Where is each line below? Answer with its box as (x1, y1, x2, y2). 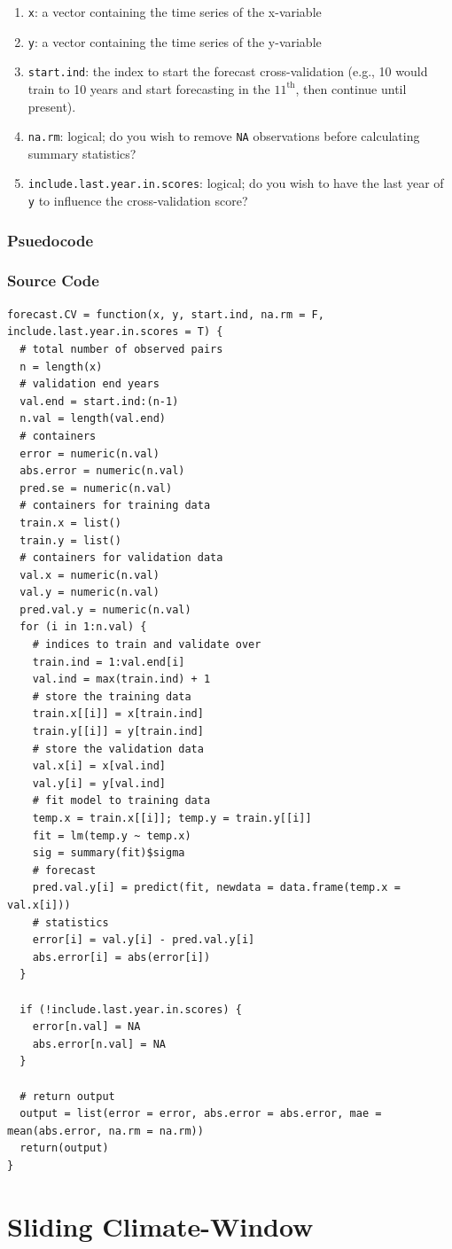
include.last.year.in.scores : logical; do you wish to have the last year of (27, 174, 444, 192)
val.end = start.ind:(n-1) (19, 394, 179, 408)
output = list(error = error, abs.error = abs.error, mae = (19, 1107, 382, 1120)
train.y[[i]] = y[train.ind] (32, 725, 204, 738)
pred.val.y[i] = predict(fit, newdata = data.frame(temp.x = (32, 881, 401, 894)
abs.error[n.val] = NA (32, 1037, 166, 1050)
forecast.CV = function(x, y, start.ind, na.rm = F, (7, 308, 324, 321)
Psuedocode (7, 229, 94, 251)
